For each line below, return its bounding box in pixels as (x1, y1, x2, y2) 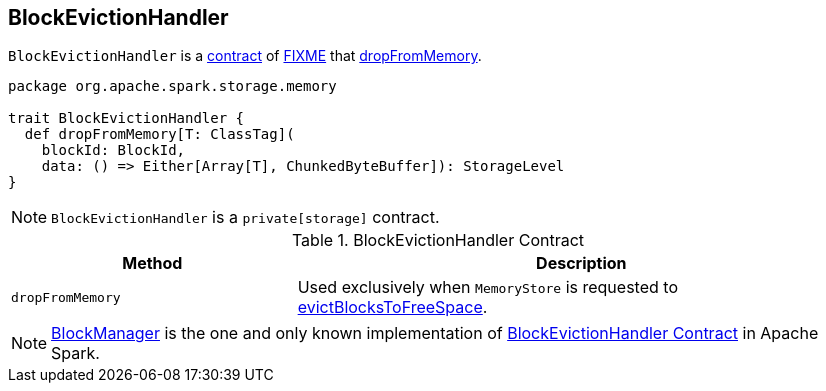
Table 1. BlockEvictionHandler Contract (291, 230, 585, 251)
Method (122, 253, 183, 274)
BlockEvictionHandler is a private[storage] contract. (51, 207, 440, 228)
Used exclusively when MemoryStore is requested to (297, 277, 678, 298)
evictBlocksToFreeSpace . (297, 297, 488, 318)
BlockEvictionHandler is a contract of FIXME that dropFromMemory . (8, 47, 482, 65)
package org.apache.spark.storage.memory (8, 78, 337, 95)
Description (536, 253, 627, 274)
